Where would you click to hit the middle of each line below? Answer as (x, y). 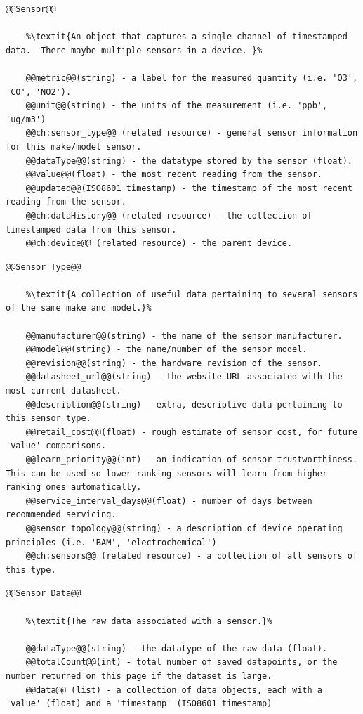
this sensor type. (48, 418)
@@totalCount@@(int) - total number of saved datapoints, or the (181, 662)
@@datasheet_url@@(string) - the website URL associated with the (184, 377)
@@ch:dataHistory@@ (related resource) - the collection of (169, 215)
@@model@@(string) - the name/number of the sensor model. (166, 350)
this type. (31, 570)
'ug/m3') (26, 119)
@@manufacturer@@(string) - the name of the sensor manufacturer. (184, 336)
